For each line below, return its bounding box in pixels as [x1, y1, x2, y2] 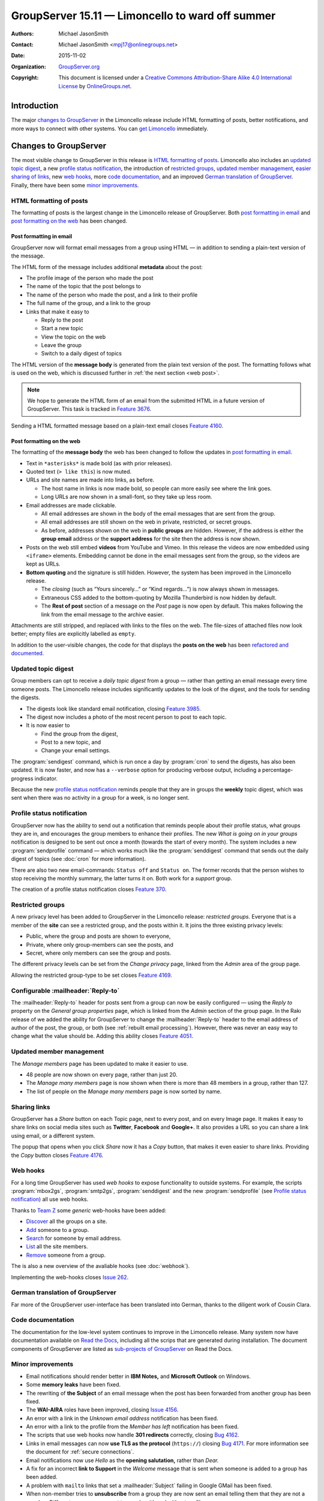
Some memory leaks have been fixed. [26, 1381, 121, 1388]
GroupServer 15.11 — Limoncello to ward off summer [11, 9, 276, 22]
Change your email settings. [41, 747, 111, 754]
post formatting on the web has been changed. [11, 217, 127, 225]
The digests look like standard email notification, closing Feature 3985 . [26, 705, 201, 712]
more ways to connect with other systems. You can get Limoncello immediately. [11, 125, 208, 132]
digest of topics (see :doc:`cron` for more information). [11, 856, 146, 863]
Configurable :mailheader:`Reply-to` [11, 986, 120, 995]
